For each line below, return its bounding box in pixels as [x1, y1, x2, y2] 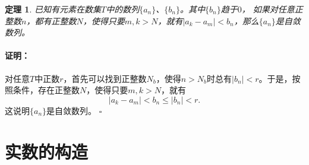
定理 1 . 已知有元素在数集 [5, 3, 101, 15]
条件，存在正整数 [12, 84, 80, 96]
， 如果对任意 [241, 3, 295, 15]
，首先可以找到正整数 [63, 72, 147, 84]
